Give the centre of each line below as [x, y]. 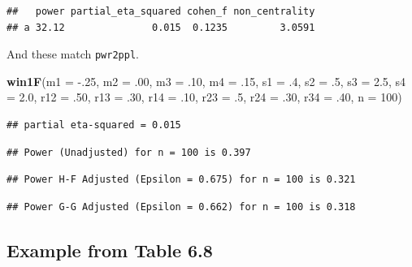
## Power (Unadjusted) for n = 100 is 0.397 [129, 152]
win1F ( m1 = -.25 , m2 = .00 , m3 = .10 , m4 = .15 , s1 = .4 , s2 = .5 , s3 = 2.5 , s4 [206, 81]
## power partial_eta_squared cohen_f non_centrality [161, 11]
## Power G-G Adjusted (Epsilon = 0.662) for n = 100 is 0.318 [181, 207]
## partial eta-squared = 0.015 [94, 125]
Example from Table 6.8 [110, 250]
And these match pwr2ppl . [73, 54]
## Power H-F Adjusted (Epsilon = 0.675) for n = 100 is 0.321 [181, 180]
